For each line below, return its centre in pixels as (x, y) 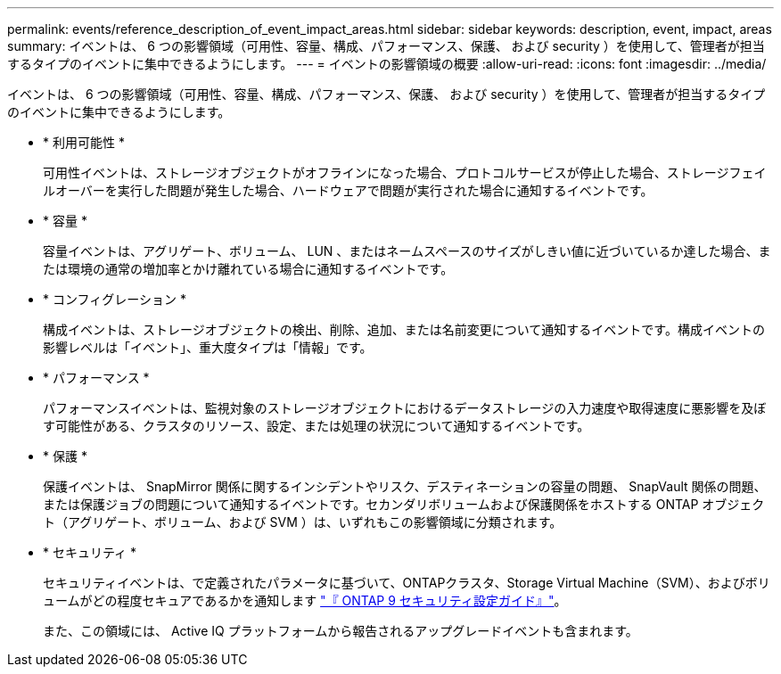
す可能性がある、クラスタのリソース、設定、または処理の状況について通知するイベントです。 (317, 426)
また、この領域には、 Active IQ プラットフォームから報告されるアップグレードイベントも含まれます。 (341, 631)
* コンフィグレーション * (115, 299)
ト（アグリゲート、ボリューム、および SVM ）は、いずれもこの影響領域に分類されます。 (303, 522)
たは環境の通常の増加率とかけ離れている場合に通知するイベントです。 (248, 269)
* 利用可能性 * (84, 142)
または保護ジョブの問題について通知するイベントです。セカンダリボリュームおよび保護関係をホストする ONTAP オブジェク (404, 504)
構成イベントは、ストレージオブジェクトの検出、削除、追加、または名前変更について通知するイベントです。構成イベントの (404, 329)
